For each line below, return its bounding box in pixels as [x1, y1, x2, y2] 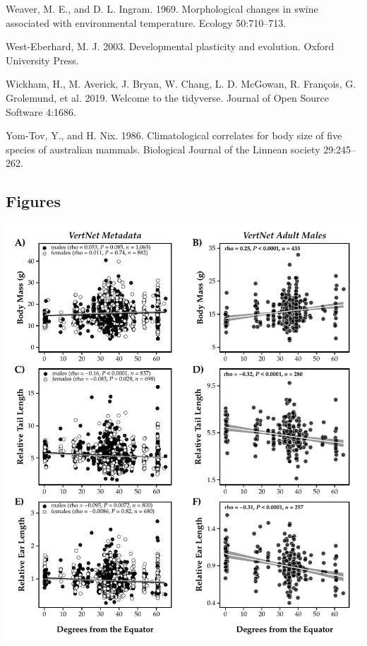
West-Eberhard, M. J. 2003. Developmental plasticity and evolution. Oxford [6, 39, 335, 54]
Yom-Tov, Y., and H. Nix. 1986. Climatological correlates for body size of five [6, 128, 342, 143]
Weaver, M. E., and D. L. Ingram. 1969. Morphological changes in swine [6, 1, 318, 16]
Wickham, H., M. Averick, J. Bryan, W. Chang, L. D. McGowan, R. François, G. [6, 76, 356, 91]
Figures [6, 190, 61, 212]
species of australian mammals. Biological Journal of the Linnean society [6, 141, 320, 156]
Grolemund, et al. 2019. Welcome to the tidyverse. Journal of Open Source [6, 90, 329, 105]
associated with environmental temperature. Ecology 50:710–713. [6, 15, 287, 30]
